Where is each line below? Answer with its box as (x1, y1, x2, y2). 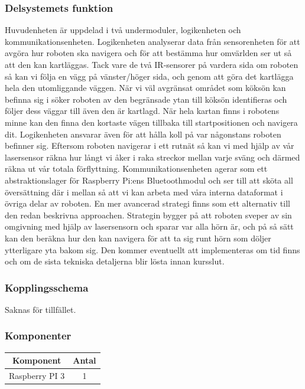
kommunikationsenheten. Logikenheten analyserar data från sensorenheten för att (5, 35, 300, 47)
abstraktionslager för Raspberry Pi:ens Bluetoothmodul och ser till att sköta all (5, 174, 293, 186)
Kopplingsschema (5, 280, 89, 295)
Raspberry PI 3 (9, 370, 65, 382)
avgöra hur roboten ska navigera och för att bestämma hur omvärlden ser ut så (5, 47, 292, 59)
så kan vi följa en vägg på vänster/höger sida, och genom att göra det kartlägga (5, 70, 294, 82)
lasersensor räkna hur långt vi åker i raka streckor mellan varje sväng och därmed (5, 151, 300, 163)
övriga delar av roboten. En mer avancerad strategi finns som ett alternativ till (5, 197, 290, 210)
